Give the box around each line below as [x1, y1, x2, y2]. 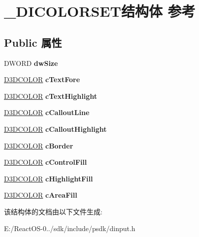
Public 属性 [4, 34, 62, 50]
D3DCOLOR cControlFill [4, 157, 87, 167]
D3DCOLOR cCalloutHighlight [4, 123, 107, 134]
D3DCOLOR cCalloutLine [4, 107, 90, 118]
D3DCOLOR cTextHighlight [4, 90, 97, 101]
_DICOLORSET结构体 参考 [4, 1, 196, 21]
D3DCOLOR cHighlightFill [4, 173, 93, 183]
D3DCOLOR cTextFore [4, 74, 80, 85]
